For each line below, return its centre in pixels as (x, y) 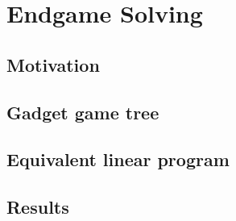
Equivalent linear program (118, 159)
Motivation (53, 64)
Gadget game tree (83, 112)
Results (38, 207)
